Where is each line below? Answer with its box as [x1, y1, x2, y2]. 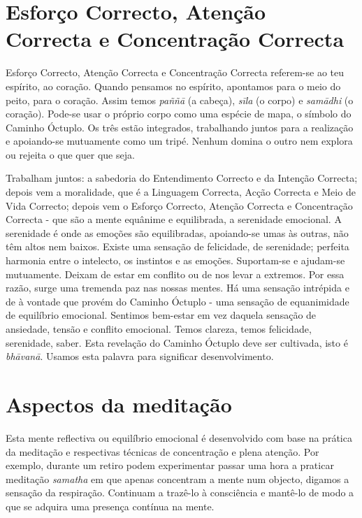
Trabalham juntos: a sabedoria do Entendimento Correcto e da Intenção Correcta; [6, 171, 358, 185]
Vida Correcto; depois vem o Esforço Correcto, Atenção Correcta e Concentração [6, 198, 353, 213]
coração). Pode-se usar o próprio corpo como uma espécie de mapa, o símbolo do [6, 106, 352, 121]
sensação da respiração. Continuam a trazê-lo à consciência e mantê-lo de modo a [6, 485, 354, 500]
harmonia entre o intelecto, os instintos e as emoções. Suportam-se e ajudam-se [6, 253, 345, 268]
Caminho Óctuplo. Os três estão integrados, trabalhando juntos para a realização [6, 120, 354, 134]
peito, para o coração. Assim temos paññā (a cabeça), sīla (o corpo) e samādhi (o [6, 92, 354, 107]
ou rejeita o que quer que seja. [6, 147, 135, 161]
